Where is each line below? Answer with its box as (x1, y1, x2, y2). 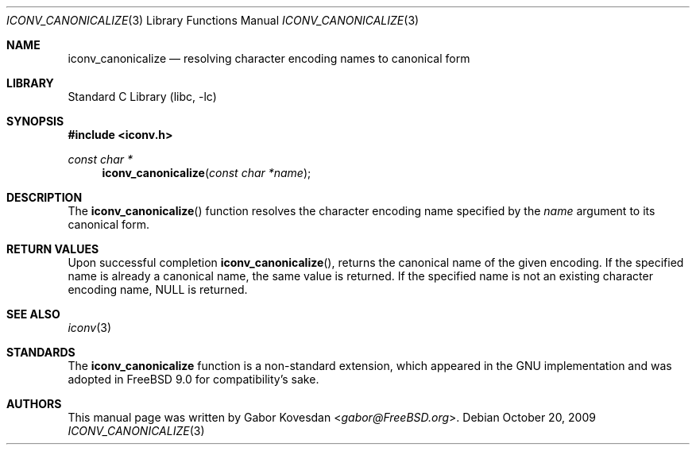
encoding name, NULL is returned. (68, 283, 248, 296)
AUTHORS (6, 397, 62, 411)
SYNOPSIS (6, 114, 64, 128)
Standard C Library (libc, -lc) (68, 90, 217, 103)
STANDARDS (6, 345, 75, 359)
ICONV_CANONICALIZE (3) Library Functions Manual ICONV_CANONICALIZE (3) (6, 13, 420, 27)
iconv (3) (68, 321, 112, 334)
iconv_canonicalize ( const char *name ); (102, 166, 311, 179)
